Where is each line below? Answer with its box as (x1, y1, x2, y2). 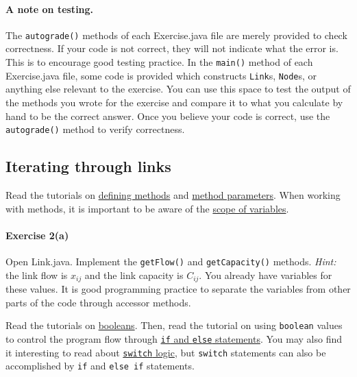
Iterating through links (5, 156, 171, 177)
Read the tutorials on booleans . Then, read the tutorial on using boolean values (5, 318, 343, 332)
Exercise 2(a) (5, 228, 69, 242)
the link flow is (5, 267, 68, 282)
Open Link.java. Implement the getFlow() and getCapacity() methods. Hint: (5, 254, 336, 268)
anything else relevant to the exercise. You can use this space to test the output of (5, 82, 351, 96)
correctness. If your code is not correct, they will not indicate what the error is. (5, 41, 338, 56)
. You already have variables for (199, 267, 332, 282)
